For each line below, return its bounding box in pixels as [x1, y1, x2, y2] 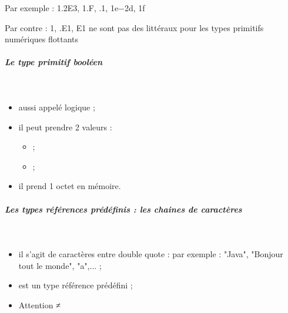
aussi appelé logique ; [18, 100, 95, 113]
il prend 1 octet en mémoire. [18, 180, 121, 192]
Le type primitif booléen [5, 56, 103, 68]
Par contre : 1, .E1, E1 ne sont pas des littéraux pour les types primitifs [5, 21, 264, 33]
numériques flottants [5, 33, 79, 45]
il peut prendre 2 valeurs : [18, 120, 112, 133]
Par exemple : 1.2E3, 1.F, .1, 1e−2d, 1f [5, 2, 145, 14]
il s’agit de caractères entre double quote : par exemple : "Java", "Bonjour [18, 248, 283, 260]
